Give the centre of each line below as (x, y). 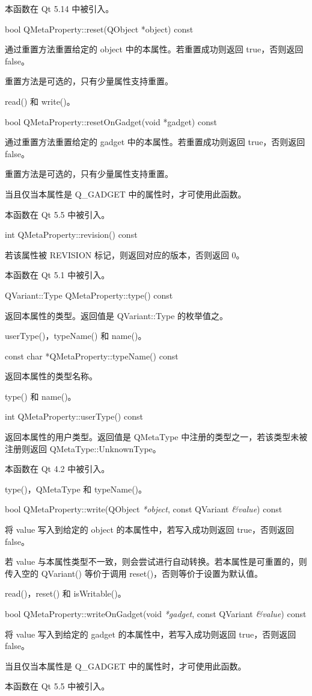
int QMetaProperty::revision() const (71, 235)
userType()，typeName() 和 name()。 (76, 336)
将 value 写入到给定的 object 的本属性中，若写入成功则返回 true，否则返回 (150, 530)
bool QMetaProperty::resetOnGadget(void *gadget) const (111, 121)
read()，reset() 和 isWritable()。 (66, 593)
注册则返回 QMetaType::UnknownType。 (83, 448)
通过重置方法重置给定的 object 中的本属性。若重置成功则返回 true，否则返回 (154, 49)
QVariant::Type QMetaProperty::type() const (89, 295)
